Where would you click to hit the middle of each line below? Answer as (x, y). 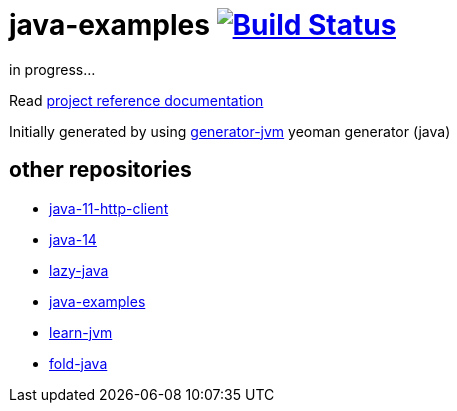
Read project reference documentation (136, 100)
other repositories (100, 170)
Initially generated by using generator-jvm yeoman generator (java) (230, 131)
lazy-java (79, 270)
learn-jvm (81, 332)
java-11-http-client (109, 208)
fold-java (78, 363)
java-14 (73, 239)
